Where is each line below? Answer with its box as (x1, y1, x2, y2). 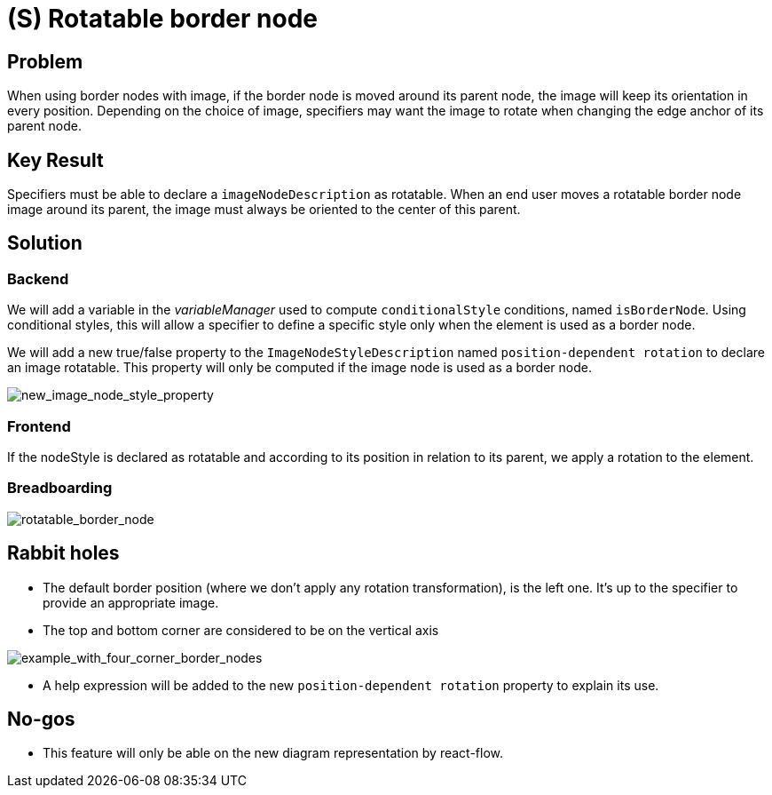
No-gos (7, 708, 75, 730)
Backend (7, 269, 69, 288)
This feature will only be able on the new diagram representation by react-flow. (43, 745, 504, 761)
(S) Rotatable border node (7, 4, 318, 34)
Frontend (7, 417, 71, 435)
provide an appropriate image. (43, 594, 219, 610)
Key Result (7, 148, 104, 171)
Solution (7, 232, 83, 255)
